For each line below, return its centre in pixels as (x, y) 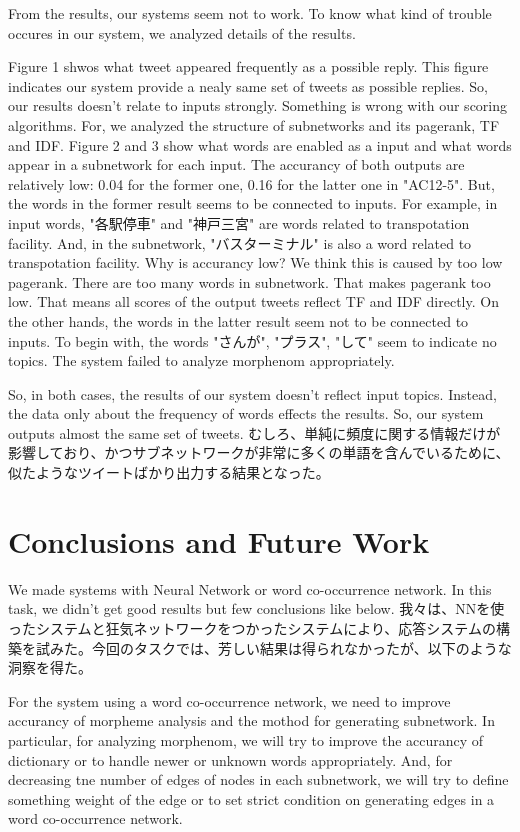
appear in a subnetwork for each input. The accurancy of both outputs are (236, 164)
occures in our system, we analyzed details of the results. (182, 32)
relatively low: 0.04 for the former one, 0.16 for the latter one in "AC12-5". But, (251, 183)
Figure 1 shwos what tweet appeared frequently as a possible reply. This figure (248, 66)
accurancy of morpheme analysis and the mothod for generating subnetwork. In (251, 720)
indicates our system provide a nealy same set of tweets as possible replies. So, (248, 85)
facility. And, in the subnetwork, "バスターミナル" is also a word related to (240, 242)
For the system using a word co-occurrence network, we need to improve (229, 700)
